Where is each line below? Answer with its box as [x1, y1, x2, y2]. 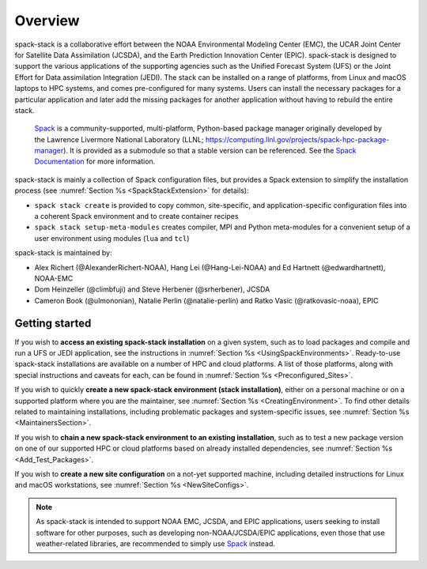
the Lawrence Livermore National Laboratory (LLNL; [34, 134, 204, 144]
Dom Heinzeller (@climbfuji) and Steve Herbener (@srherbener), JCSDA [34, 284, 270, 294]
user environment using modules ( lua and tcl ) [34, 233, 190, 243]
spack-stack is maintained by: [14, 248, 112, 258]
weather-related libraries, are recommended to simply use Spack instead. [36, 538, 276, 548]
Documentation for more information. [34, 156, 156, 166]
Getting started [14, 316, 92, 330]
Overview [14, 12, 80, 29]
